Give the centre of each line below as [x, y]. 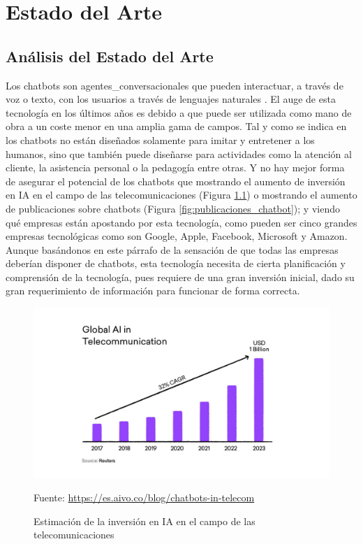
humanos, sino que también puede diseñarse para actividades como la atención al [179, 153]
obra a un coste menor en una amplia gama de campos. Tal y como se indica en [176, 126]
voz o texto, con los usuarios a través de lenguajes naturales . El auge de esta [171, 99]
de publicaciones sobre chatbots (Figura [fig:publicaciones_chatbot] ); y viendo [173, 208]
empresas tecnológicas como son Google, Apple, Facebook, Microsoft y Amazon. [177, 236]
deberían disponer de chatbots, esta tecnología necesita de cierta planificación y [176, 263]
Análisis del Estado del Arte [110, 56]
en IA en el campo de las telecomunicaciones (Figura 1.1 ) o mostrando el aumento [181, 195]
